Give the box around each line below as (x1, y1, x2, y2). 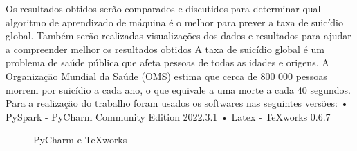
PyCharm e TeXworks (33, 132, 127, 147)
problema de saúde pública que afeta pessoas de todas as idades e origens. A (6, 55, 329, 70)
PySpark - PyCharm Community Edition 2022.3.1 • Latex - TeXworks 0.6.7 (6, 109, 331, 123)
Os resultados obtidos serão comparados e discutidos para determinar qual (6, 1, 321, 15)
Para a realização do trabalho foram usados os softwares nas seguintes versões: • (6, 96, 349, 110)
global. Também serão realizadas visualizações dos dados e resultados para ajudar (6, 28, 351, 43)
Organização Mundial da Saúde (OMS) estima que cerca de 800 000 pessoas (6, 68, 327, 83)
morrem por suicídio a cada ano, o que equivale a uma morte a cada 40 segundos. (6, 82, 351, 97)
